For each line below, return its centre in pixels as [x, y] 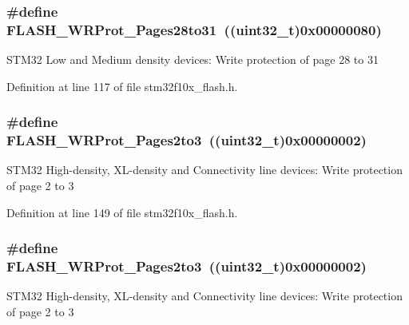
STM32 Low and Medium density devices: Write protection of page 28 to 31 [193, 59]
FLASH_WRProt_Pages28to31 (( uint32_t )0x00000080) [194, 29]
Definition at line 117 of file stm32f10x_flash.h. [122, 86]
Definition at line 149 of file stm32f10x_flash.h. [122, 212]
